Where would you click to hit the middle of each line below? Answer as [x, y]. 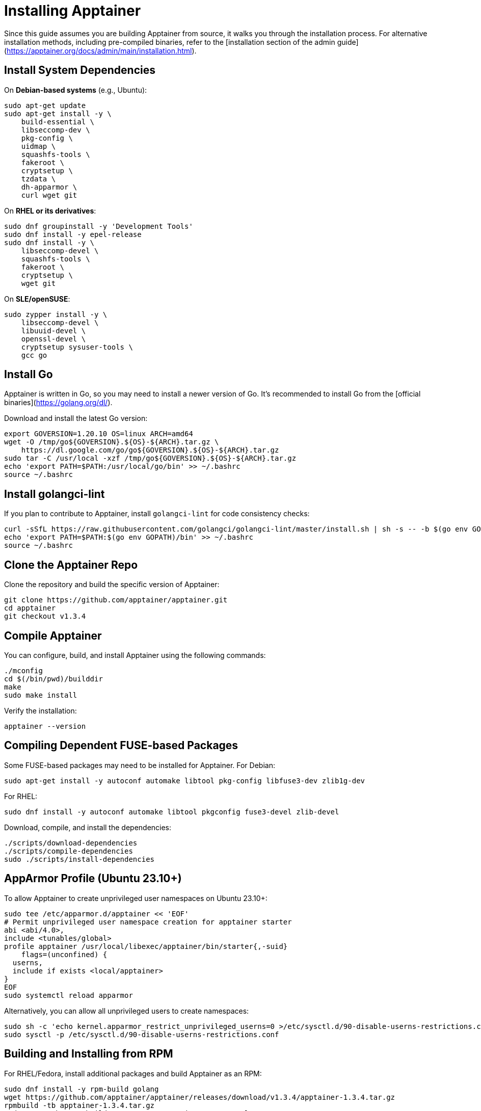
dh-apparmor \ [49, 187]
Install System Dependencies [80, 70]
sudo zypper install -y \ [56, 314]
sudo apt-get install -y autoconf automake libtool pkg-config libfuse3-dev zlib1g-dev [185, 781]
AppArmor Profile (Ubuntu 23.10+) [93, 879]
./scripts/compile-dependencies [69, 851]
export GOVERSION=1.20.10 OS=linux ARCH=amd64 [99, 434]
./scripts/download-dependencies [71, 843]
